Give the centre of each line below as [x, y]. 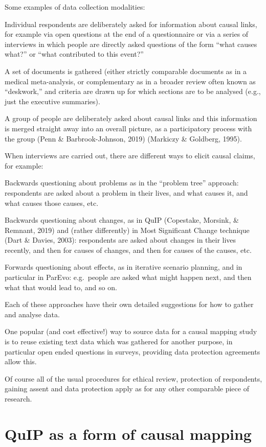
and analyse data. [32, 314]
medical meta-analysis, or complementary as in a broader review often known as [130, 81]
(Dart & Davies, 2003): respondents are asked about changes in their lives [120, 240]
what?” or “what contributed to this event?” [74, 54]
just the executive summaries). [52, 101]
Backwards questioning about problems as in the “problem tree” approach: [122, 183]
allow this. [21, 361]
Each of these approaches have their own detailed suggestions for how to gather [129, 304]
